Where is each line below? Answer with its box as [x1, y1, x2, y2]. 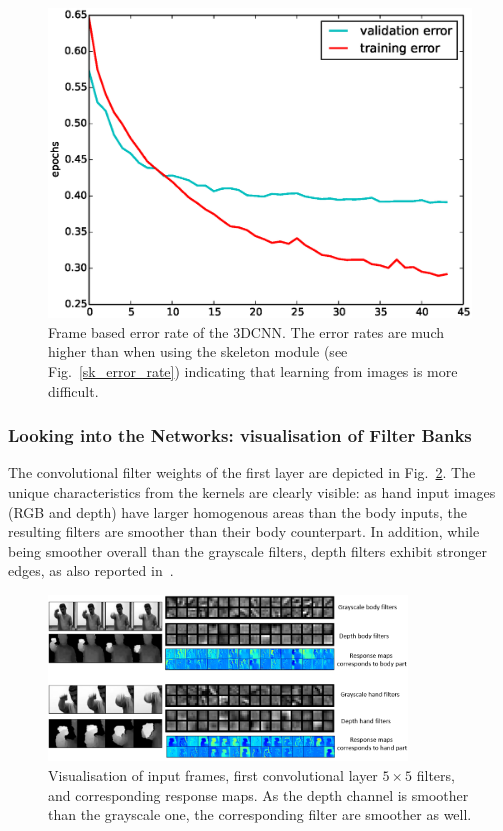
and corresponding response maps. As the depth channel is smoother [48, 784, 469, 805]
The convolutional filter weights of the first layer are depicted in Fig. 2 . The [8, 462, 476, 483]
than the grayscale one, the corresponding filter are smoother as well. [48, 804, 472, 825]
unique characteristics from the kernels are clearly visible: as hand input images [8, 481, 496, 502]
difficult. [48, 380, 99, 401]
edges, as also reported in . [8, 560, 174, 581]
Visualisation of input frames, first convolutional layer [48, 765, 378, 786]
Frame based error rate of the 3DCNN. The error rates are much [48, 321, 445, 342]
